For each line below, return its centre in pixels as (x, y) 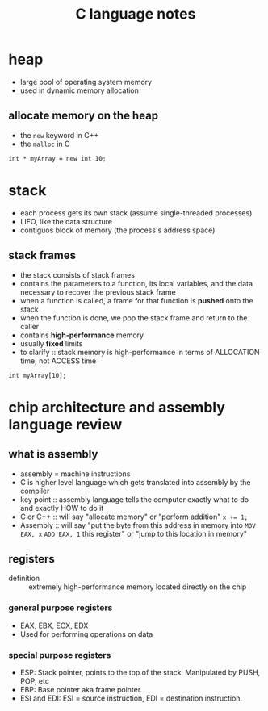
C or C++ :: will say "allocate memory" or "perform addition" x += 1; (134, 517)
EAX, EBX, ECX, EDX (54, 625)
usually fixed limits (51, 343)
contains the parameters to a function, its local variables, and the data (136, 283)
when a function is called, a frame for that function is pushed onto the (136, 300)
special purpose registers (60, 655)
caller (29, 326)
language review (65, 424)
